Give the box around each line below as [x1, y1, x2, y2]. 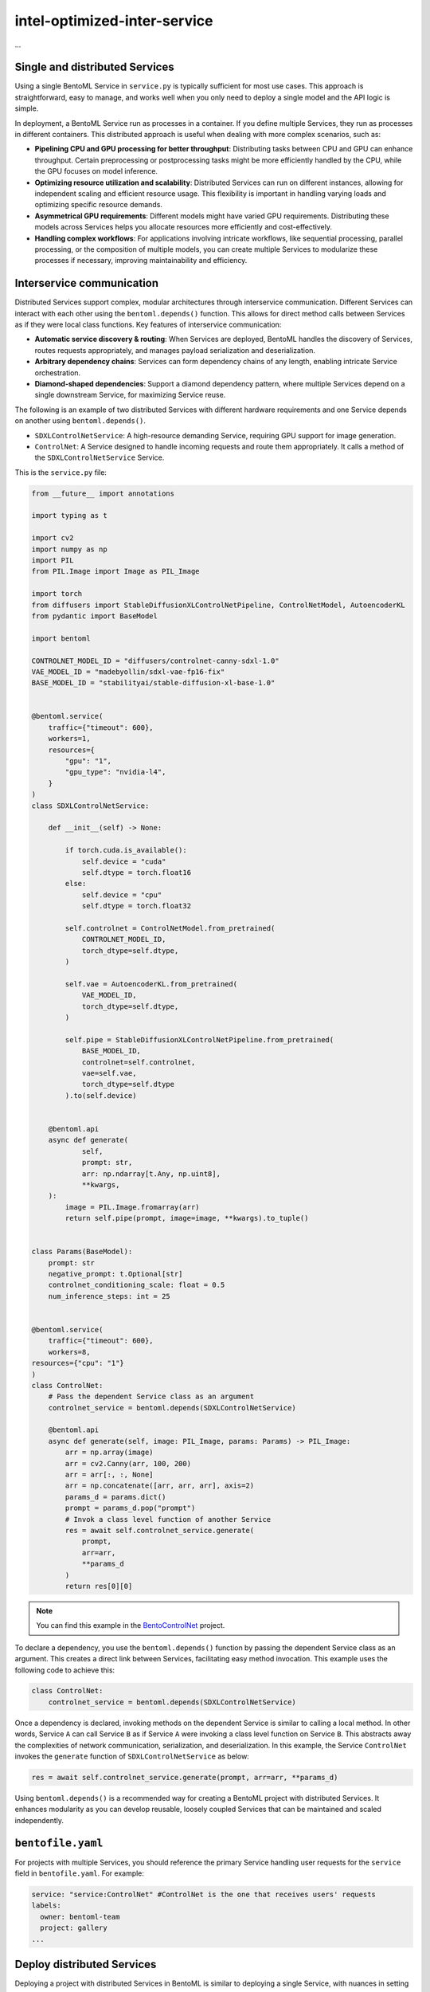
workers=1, [48, 734, 91, 743]
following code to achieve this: [14, 1665, 115, 1675]
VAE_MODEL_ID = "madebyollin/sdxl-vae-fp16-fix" [31, 667, 225, 676]
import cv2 [31, 534, 74, 543]
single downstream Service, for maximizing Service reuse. [34, 390, 226, 400]
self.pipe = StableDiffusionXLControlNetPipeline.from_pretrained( [64, 1035, 334, 1044]
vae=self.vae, [81, 1069, 137, 1077]
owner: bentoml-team [40, 1912, 120, 1921]
